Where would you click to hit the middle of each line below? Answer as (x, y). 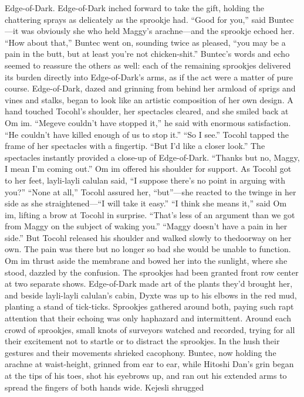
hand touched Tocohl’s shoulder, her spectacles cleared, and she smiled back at (147, 111)
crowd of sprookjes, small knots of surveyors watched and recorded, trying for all (150, 329)
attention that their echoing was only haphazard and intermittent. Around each (148, 318)
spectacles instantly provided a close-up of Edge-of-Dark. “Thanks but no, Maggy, (152, 157)
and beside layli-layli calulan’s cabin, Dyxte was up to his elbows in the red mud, (151, 295)
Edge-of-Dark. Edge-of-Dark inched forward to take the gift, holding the (134, 8)
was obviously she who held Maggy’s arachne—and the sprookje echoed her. (158, 31)
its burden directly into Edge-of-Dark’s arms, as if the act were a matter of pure (149, 77)
